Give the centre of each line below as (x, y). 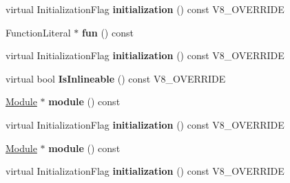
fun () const (107, 32)
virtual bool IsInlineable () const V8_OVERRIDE (116, 78)
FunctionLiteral (38, 32)
